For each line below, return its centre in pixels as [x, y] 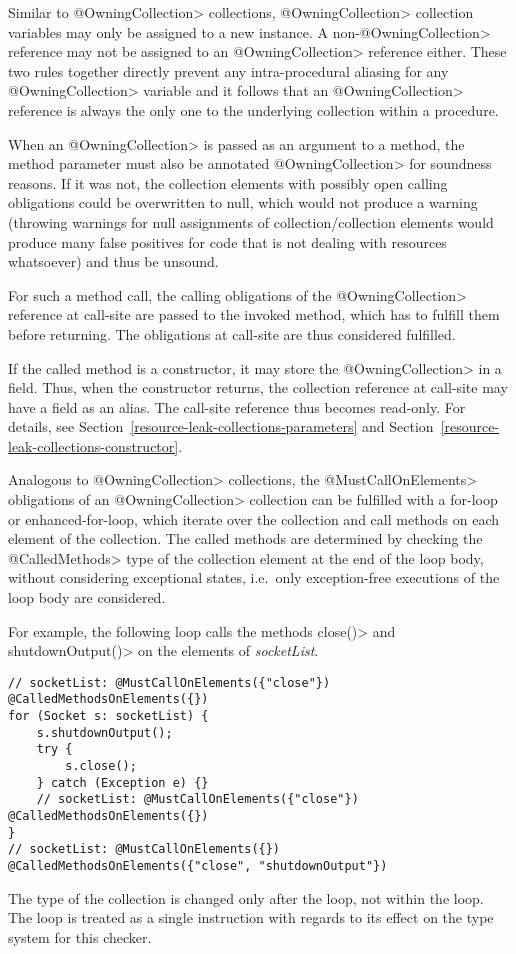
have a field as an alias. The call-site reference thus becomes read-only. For [237, 406]
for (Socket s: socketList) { [108, 716]
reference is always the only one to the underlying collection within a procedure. [253, 109]
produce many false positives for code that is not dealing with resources [227, 241]
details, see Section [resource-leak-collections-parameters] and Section [221, 426]
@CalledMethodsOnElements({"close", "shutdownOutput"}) [198, 866]
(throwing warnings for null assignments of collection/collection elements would [251, 221]
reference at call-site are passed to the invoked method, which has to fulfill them [254, 314]
